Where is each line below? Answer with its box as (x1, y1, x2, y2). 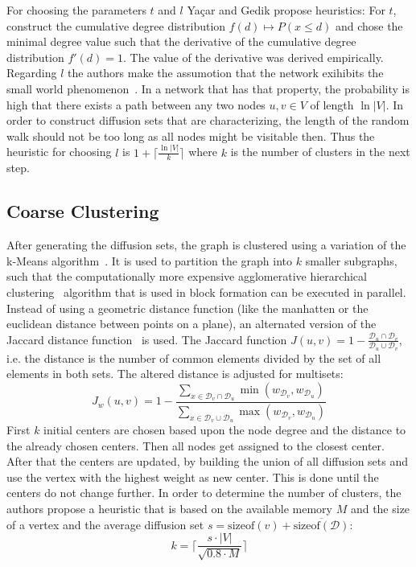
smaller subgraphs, (305, 252, 397, 269)
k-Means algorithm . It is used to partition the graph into (6, 252, 293, 269)
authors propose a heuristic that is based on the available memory (6, 500, 332, 516)
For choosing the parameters (6, 2, 146, 18)
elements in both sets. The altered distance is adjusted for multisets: (6, 365, 344, 382)
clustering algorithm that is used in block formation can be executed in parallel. (6, 284, 406, 301)
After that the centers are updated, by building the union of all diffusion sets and (6, 453, 409, 470)
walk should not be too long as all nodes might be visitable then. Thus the (6, 127, 375, 144)
